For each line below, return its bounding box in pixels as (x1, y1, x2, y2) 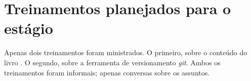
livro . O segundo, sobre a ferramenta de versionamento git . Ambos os (4, 57, 221, 67)
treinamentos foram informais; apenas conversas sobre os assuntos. (4, 67, 210, 77)
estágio (4, 18, 53, 38)
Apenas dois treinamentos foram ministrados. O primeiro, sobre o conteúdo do (4, 47, 247, 58)
